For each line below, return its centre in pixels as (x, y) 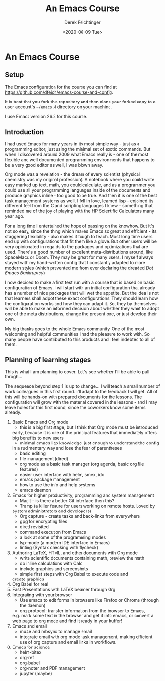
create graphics (28, 579)
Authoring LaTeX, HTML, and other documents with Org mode (75, 553)
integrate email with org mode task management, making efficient (86, 637)
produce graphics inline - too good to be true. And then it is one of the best (81, 195)
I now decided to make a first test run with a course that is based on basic (80, 282)
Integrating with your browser (42, 595)
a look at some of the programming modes (63, 537)
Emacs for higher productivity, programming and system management (83, 495)
